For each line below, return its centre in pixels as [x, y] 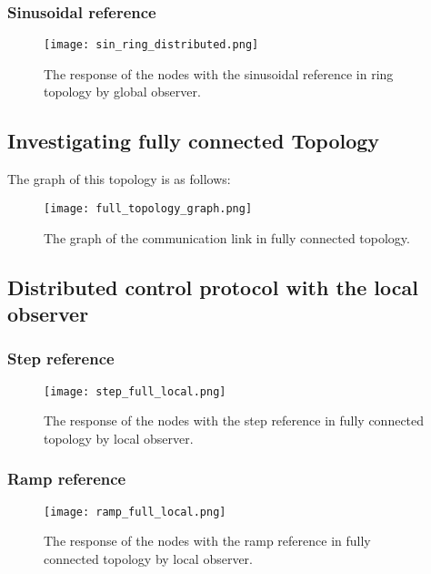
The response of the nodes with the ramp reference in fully [207, 541]
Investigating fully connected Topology [194, 141]
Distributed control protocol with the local [213, 287]
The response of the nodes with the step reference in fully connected [234, 420]
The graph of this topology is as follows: [119, 179]
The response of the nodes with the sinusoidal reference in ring [219, 73]
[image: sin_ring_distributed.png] [151, 45]
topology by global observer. [122, 92]
